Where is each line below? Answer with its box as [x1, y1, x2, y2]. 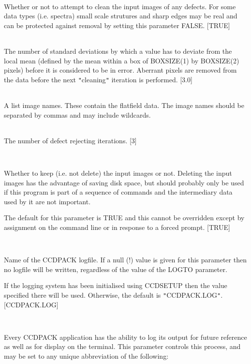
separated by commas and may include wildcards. [4, 109, 151, 120]
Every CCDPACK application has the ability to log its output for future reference [4, 332, 247, 342]
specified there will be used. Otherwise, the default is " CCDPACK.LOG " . [4, 289, 223, 300]
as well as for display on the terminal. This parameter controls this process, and [4, 341, 241, 351]
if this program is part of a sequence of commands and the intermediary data [4, 187, 233, 197]
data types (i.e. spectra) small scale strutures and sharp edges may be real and [4, 11, 237, 21]
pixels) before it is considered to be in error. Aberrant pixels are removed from [4, 65, 237, 75]
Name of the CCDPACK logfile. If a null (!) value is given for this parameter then [4, 255, 247, 265]
